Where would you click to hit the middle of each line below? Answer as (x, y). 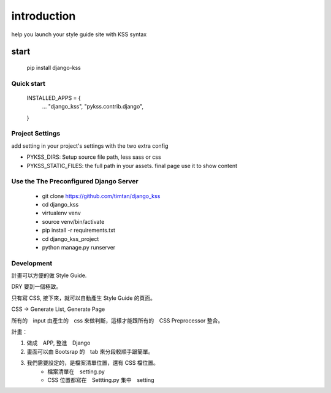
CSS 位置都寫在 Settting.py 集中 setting (101, 380)
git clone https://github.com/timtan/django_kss (101, 196)
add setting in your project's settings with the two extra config (90, 146)
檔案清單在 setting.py (76, 372)
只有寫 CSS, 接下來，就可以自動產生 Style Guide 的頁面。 (84, 298)
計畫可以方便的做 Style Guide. (49, 275)
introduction (44, 16)
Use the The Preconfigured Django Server (75, 181)
